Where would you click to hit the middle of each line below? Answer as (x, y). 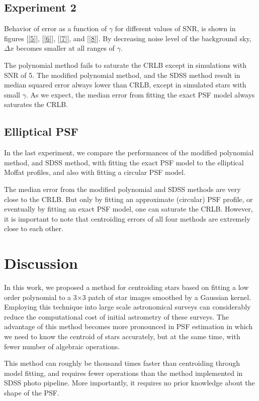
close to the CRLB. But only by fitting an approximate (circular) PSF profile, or (128, 199)
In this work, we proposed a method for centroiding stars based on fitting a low (126, 287)
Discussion (41, 263)
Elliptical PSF (41, 131)
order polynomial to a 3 (40, 297)
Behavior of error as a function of (56, 28)
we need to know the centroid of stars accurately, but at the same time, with (122, 336)
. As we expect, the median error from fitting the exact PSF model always (140, 94)
